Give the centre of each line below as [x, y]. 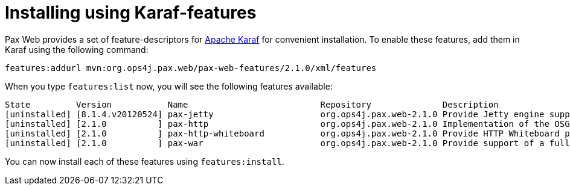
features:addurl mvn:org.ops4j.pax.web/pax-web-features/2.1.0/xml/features [191, 68]
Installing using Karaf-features [131, 13]
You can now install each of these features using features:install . [145, 161]
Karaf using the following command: [77, 49]
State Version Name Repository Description [252, 104]
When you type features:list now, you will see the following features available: [169, 86]
